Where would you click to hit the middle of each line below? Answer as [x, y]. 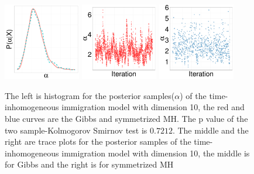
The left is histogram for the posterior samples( [90, 95]
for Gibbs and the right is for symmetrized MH [89, 164]
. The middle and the [210, 130]
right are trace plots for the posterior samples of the [98, 141]
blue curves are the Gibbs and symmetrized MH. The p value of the [126, 118]
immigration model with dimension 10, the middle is [156, 153]
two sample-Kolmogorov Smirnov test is [76, 130]
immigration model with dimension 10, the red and [153, 107]
